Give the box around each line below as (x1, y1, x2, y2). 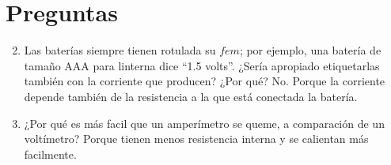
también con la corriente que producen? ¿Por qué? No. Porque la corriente (24, 73, 385, 89)
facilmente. (24, 145, 77, 162)
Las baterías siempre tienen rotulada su (24, 42, 216, 58)
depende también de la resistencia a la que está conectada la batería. (24, 88, 358, 104)
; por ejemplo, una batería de (239, 42, 382, 58)
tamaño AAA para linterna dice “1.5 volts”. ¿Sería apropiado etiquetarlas (24, 57, 380, 73)
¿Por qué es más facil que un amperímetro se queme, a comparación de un (24, 114, 385, 131)
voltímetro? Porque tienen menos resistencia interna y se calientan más (24, 130, 369, 147)
